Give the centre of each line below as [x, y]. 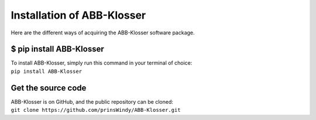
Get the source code [49, 88]
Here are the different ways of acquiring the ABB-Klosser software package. [103, 33]
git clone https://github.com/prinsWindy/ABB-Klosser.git [96, 110]
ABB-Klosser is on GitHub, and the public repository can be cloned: [92, 101]
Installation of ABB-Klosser [78, 15]
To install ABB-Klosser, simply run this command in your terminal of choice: [102, 63]
